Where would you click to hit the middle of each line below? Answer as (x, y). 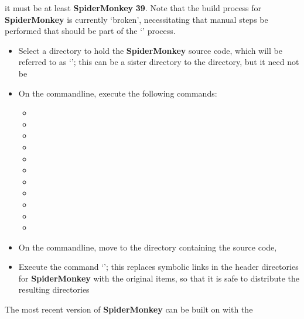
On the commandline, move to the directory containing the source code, (148, 247)
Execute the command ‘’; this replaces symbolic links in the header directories (158, 267)
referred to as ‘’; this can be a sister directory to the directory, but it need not (159, 62)
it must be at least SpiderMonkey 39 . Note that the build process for (133, 8)
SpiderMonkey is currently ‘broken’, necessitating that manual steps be (136, 19)
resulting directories (54, 289)
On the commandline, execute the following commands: (118, 93)
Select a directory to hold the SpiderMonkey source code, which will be (150, 50)
